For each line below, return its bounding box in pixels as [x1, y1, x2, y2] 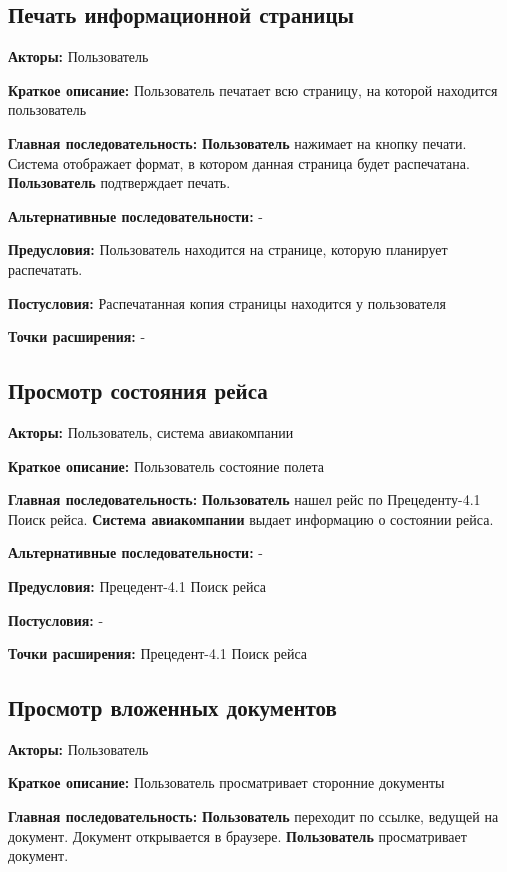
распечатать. [8, 258, 83, 279]
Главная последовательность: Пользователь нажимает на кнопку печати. [8, 132, 467, 153]
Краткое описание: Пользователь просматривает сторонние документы [8, 772, 445, 793]
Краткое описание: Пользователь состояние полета [8, 455, 325, 476]
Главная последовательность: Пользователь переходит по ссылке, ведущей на [8, 806, 499, 827]
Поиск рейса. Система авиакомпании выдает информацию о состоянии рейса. [8, 508, 494, 529]
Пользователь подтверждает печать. [8, 172, 231, 193]
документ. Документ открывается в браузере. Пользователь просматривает [8, 825, 467, 846]
